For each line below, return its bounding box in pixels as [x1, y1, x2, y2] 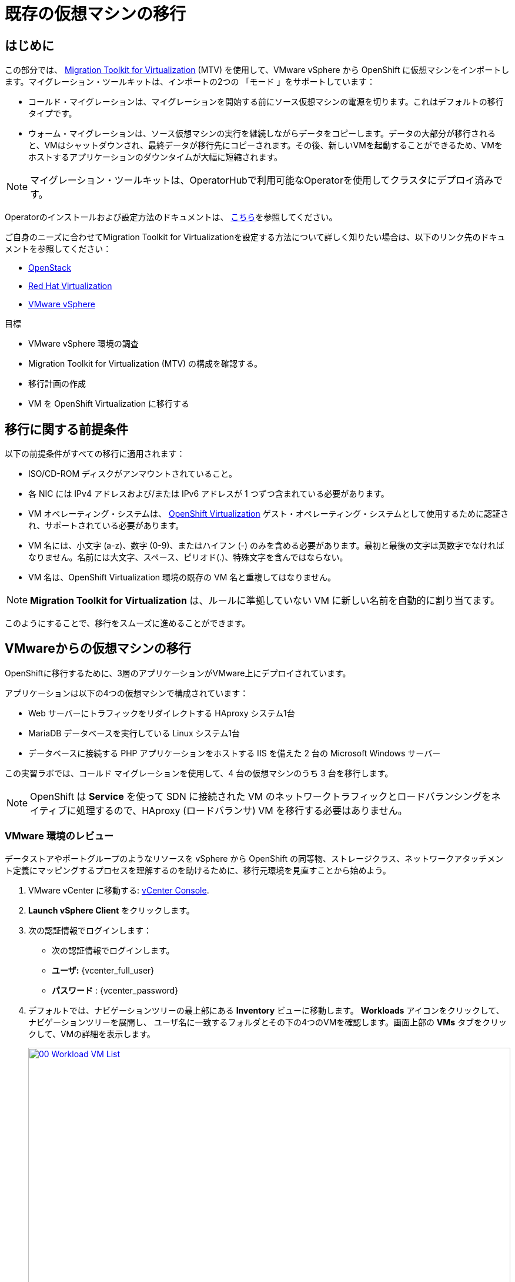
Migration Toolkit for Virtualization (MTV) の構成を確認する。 [28, 358, 263, 369]
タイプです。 [28, 108, 77, 119]
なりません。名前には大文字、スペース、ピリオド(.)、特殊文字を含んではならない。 [28, 552, 348, 563]
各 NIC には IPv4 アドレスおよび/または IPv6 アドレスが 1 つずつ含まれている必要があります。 [28, 489, 389, 499]
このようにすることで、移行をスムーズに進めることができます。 [5, 618, 250, 629]
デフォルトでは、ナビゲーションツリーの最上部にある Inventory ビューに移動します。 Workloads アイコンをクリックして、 [28, 1005, 504, 1015]
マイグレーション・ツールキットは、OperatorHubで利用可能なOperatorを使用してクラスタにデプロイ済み [30, 174, 494, 187]
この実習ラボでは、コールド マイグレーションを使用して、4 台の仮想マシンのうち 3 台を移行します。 [5, 768, 393, 778]
